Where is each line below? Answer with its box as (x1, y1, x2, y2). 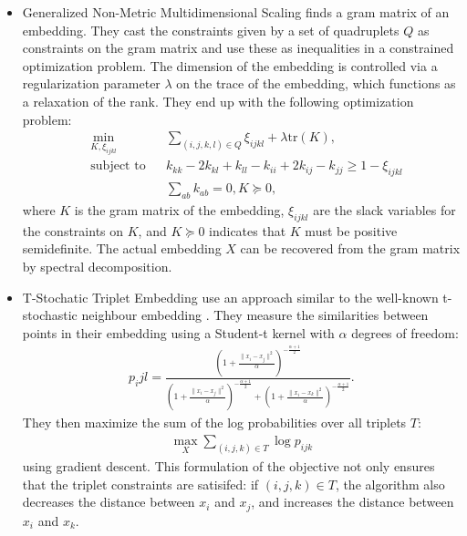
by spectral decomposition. (22, 257, 172, 275)
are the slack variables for (313, 201, 456, 220)
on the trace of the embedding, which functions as (176, 74, 456, 93)
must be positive (305, 221, 398, 240)
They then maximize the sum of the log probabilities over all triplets (22, 413, 407, 432)
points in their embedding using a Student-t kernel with (22, 323, 335, 342)
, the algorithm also (335, 474, 445, 493)
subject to (90, 160, 146, 173)
